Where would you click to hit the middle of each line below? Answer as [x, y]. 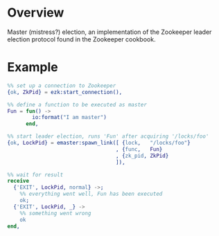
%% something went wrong [55, 213]
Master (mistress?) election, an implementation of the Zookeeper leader [109, 32]
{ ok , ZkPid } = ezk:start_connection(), [65, 92]
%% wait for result [35, 174]
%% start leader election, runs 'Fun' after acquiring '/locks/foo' [108, 136]
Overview [36, 13]
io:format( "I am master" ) [70, 118]
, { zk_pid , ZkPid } [142, 156]
